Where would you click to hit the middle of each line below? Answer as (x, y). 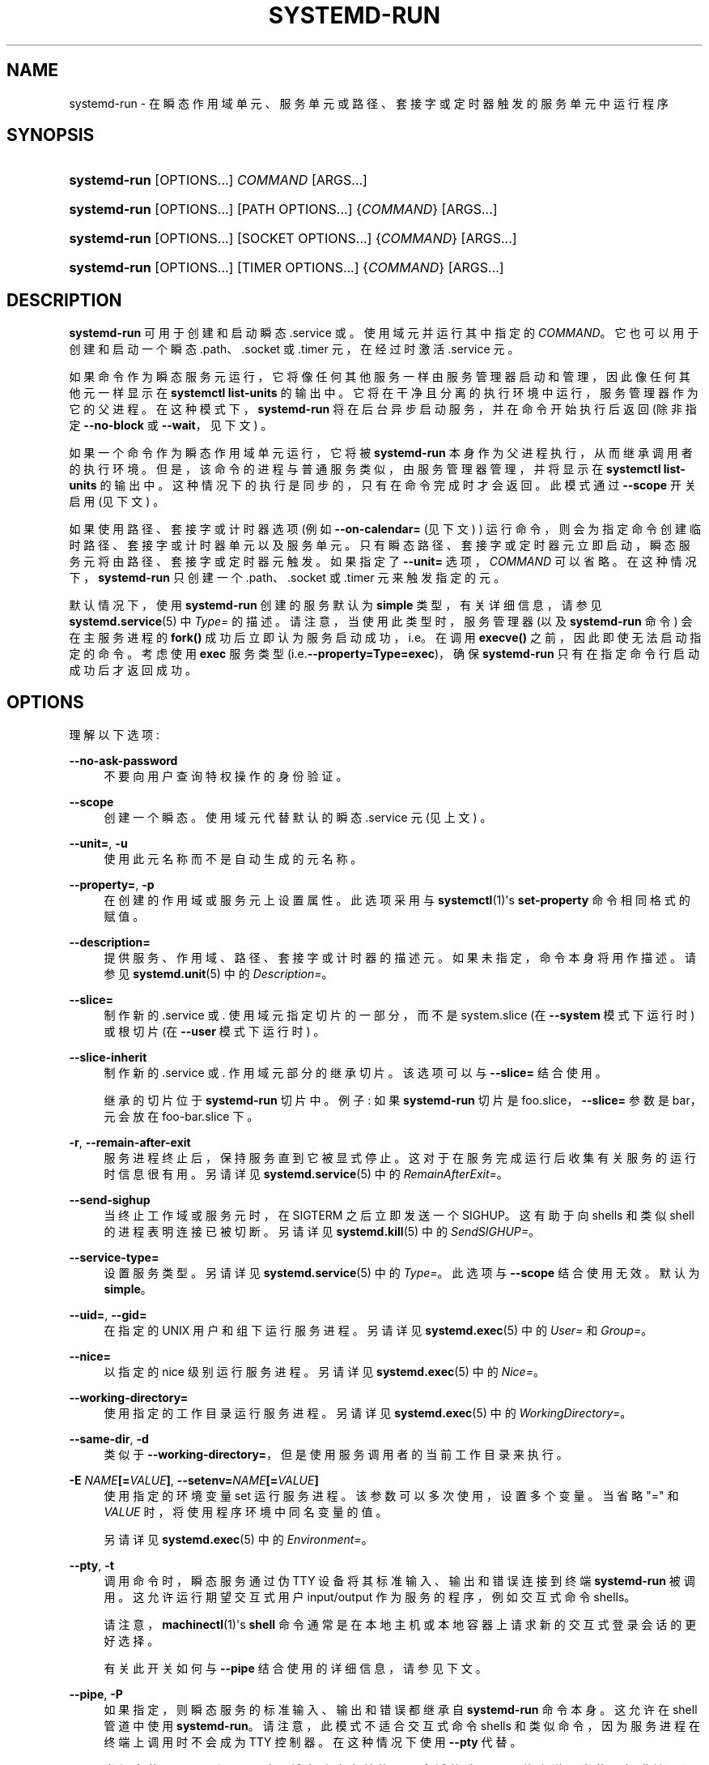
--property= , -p (112, 885)
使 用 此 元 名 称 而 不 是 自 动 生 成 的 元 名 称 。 (233, 859)
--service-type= (114, 1258)
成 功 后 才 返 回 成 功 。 (133, 670)
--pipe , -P (96, 1694)
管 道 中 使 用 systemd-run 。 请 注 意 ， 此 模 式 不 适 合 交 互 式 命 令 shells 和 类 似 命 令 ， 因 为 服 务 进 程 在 (402, 1726)
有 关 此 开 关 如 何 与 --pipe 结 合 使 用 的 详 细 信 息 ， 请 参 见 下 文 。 (295, 1669)
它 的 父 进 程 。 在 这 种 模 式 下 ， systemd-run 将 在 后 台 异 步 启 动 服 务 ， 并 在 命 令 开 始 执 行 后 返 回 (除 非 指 (383, 409)
